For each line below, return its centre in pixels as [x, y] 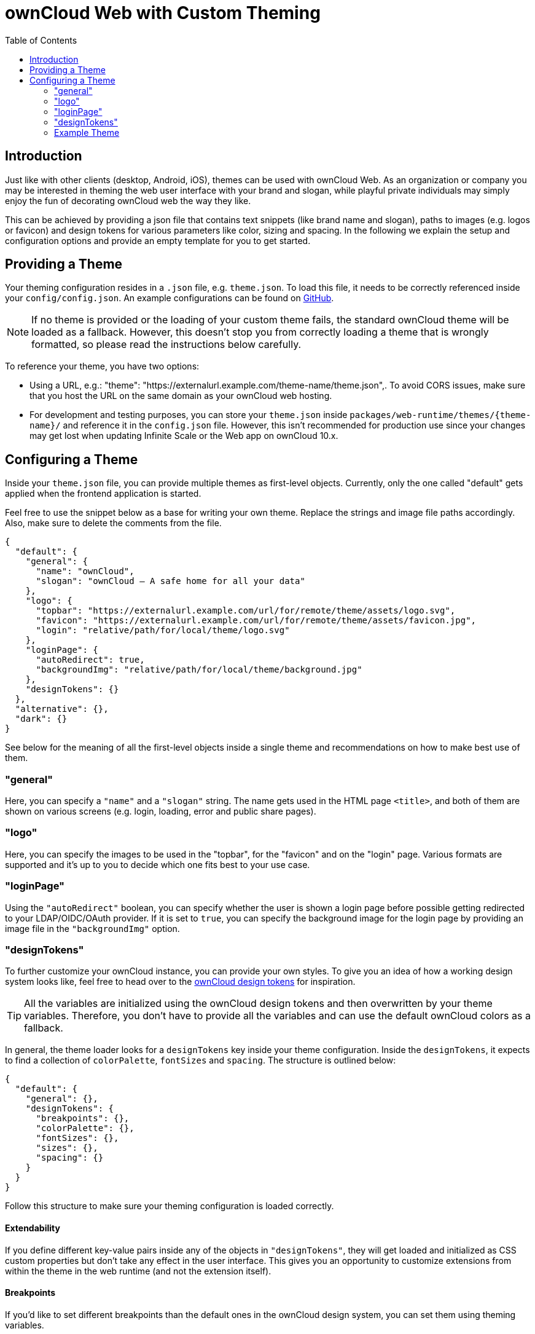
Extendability [33, 1228]
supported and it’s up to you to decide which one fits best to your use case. [158, 864]
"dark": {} [41, 719]
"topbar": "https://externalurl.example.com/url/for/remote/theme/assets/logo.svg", [246, 611]
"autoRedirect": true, [90, 660]
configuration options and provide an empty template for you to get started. [158, 240]
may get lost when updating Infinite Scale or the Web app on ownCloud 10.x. [184, 436]
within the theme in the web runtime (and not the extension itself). [138, 1271]
